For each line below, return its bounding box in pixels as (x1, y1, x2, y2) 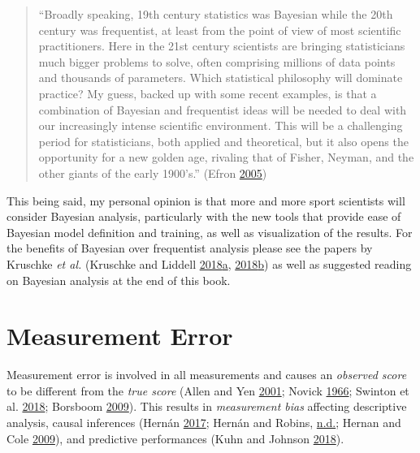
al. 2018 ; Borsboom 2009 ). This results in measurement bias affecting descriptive (6, 398, 407, 415)
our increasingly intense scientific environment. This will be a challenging (38, 117, 403, 134)
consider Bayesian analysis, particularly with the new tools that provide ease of (6, 208, 401, 225)
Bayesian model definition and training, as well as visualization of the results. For (6, 223, 413, 240)
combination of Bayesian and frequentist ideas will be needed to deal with (38, 101, 407, 118)
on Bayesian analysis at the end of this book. (6, 271, 231, 288)
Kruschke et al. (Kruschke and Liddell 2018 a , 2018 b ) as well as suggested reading (6, 255, 412, 272)
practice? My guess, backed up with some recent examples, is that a (38, 84, 377, 101)
